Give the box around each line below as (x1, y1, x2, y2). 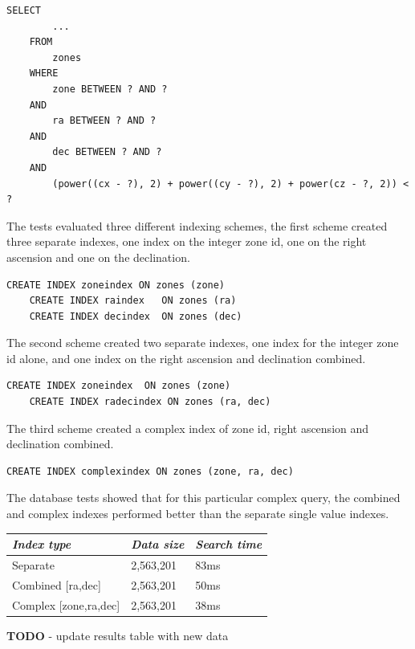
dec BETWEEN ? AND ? (52, 146, 162, 158)
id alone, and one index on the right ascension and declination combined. (6, 349, 366, 366)
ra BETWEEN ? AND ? (52, 115, 157, 127)
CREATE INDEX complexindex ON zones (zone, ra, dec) (6, 465, 294, 477)
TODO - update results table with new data (6, 627, 229, 643)
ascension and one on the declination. (6, 248, 190, 265)
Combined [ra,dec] (12, 576, 101, 593)
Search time (195, 536, 262, 553)
